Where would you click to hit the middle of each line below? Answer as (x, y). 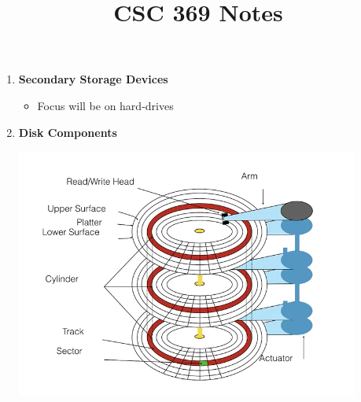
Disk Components (68, 132)
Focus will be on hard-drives (105, 105)
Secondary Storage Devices (93, 79)
